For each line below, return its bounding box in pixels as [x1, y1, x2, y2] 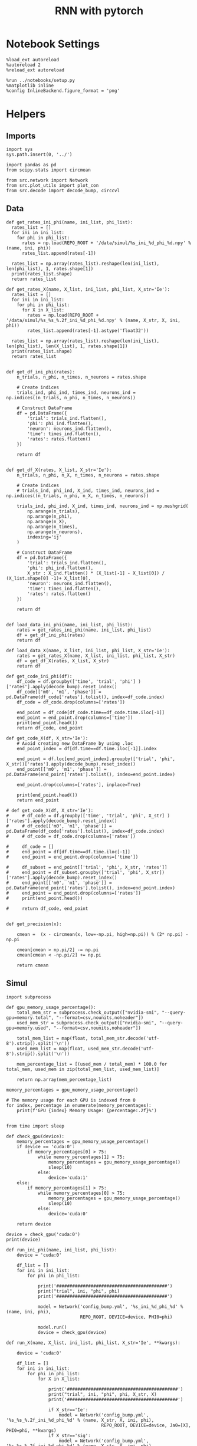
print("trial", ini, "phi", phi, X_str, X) [48, 1391, 157, 1397]
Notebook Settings [6, 37, 100, 51]
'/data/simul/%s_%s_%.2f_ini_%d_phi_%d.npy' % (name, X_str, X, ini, [6, 317, 181, 323]
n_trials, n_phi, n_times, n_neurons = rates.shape [17, 374, 146, 380]
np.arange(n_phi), [27, 513, 73, 520]
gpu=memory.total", [6, 1014, 54, 1021]
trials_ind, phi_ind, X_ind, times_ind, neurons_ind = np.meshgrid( [17, 503, 189, 509]
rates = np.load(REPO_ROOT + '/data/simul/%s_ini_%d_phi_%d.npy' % [21, 240, 192, 246]
